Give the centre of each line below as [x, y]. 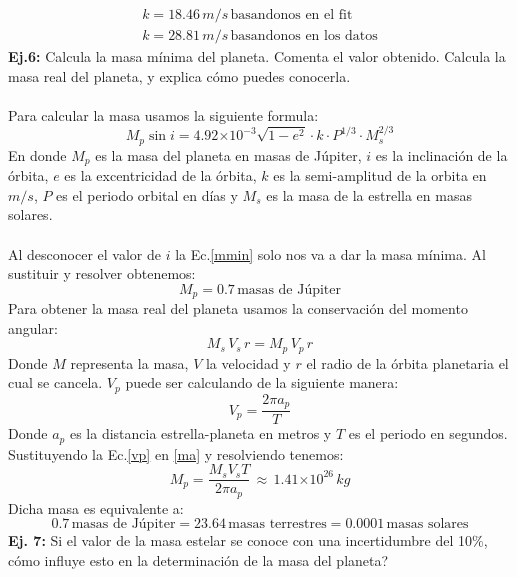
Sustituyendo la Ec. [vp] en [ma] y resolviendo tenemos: [176, 453]
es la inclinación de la [441, 154]
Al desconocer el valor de [84, 253]
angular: [33, 327]
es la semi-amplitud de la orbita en [380, 175]
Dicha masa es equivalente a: [96, 507]
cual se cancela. [55, 382]
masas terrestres [277, 524]
